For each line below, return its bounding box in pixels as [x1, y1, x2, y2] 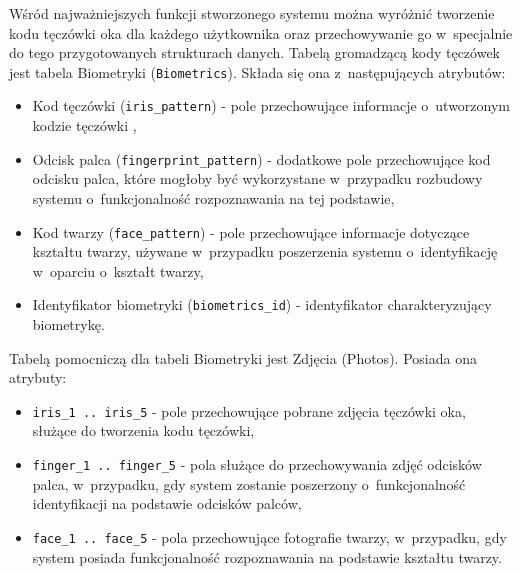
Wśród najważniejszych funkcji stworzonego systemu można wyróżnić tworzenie [9, 3, 495, 23]
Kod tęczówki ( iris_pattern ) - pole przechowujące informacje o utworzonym [32, 95, 511, 116]
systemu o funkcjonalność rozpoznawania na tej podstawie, [32, 187, 395, 208]
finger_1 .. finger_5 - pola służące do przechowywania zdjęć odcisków [32, 454, 482, 475]
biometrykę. [32, 314, 105, 335]
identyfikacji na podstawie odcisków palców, [32, 493, 302, 514]
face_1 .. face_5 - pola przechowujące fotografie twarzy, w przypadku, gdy [32, 526, 507, 547]
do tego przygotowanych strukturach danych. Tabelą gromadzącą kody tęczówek [9, 42, 500, 63]
